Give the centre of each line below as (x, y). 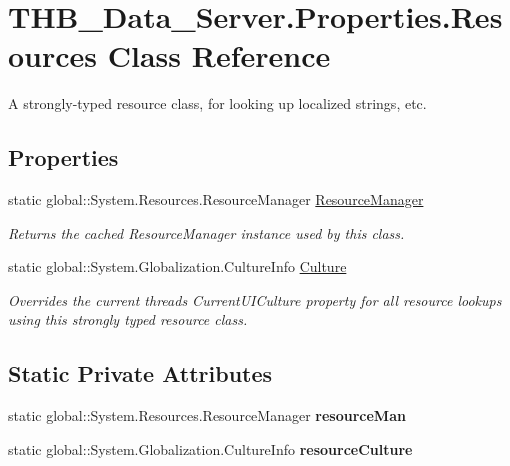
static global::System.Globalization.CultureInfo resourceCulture (210, 448)
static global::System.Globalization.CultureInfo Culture (177, 266)
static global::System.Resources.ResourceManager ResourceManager (216, 199)
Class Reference (219, 55)
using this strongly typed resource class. (128, 319)
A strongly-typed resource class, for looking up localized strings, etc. (217, 103)
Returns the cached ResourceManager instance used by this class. (206, 232)
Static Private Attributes (140, 373)
